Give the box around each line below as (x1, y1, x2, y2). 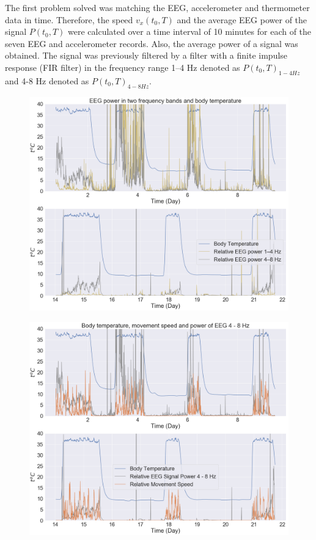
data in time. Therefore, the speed (5, 13, 133, 26)
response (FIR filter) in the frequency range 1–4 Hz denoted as (5, 60, 240, 73)
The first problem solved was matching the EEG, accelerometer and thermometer (5, 1, 310, 13)
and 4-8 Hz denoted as (5, 74, 89, 87)
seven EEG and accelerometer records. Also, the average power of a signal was (5, 37, 298, 49)
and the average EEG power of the (177, 13, 307, 26)
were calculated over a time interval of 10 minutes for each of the (68, 25, 312, 38)
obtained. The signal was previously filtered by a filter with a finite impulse (5, 49, 288, 62)
